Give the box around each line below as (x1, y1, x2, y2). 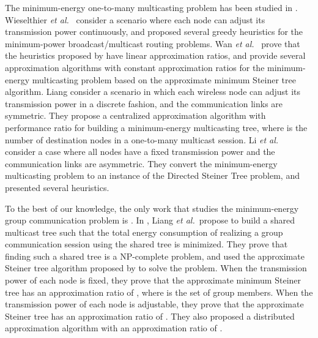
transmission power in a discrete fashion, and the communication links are (5, 97, 283, 110)
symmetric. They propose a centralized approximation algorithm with (5, 109, 266, 122)
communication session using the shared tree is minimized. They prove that (5, 238, 288, 250)
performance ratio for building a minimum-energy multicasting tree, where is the (5, 121, 308, 133)
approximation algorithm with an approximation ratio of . (5, 321, 223, 334)
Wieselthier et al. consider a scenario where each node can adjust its (5, 13, 265, 26)
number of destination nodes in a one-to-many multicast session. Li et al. (5, 133, 279, 146)
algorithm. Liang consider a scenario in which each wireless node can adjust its (5, 85, 301, 98)
